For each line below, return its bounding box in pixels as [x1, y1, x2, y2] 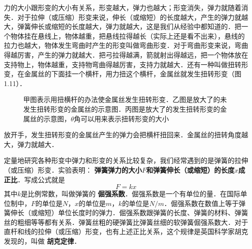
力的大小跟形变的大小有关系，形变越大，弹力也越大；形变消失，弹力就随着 [4, 2, 241, 12]
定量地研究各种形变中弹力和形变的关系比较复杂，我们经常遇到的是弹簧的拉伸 [4, 155, 248, 165]
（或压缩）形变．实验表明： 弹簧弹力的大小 [4, 164, 142, 175]
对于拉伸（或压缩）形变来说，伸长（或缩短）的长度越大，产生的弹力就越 [17, 12, 248, 22]
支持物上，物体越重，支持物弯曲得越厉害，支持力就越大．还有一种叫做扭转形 [4, 59, 248, 69]
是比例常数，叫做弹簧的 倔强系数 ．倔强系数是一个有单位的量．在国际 [21, 189, 240, 199]
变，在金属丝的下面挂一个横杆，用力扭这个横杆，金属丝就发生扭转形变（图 [4, 69, 241, 79]
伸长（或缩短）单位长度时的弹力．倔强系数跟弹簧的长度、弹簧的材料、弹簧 [10, 207, 248, 218]
